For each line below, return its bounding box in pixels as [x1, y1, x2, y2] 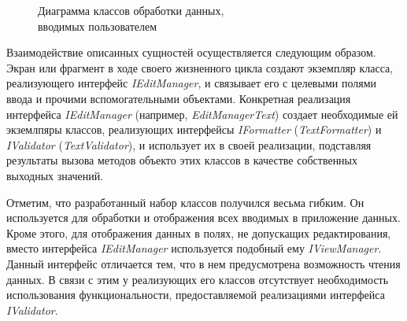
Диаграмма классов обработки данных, [38, 2, 224, 18]
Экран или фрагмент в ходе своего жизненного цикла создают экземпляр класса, [6, 59, 394, 76]
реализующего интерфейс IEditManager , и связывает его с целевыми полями [6, 75, 376, 91]
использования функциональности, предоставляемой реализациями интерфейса [6, 286, 385, 303]
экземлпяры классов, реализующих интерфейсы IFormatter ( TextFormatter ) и [6, 121, 382, 138]
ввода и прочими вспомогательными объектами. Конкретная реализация [6, 90, 351, 106]
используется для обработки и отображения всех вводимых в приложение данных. [6, 209, 401, 226]
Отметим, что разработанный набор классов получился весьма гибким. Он [6, 194, 364, 210]
